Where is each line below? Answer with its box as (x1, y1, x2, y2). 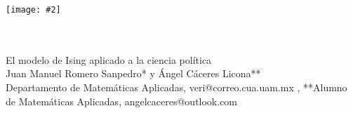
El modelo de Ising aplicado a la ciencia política (6, 52, 212, 67)
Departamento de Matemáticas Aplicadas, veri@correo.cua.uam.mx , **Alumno (6, 80, 347, 95)
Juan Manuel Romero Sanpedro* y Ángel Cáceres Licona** (6, 66, 261, 81)
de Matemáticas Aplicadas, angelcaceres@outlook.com (6, 93, 238, 108)
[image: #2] (6, 5, 61, 15)
